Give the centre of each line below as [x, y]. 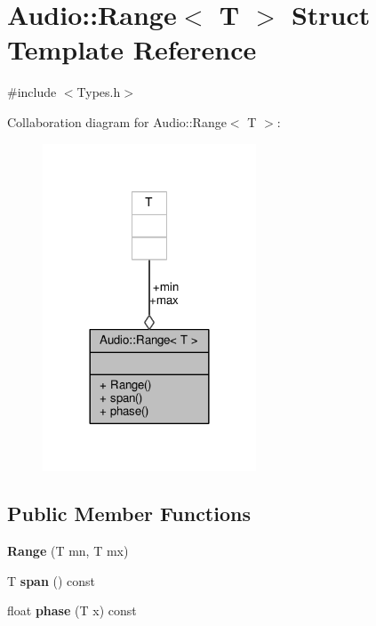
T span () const [52, 580]
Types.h [99, 92]
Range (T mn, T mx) [68, 551]
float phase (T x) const [72, 610]
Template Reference [132, 49]
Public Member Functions [129, 514]
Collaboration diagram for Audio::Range [117, 121]
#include [32, 92]
